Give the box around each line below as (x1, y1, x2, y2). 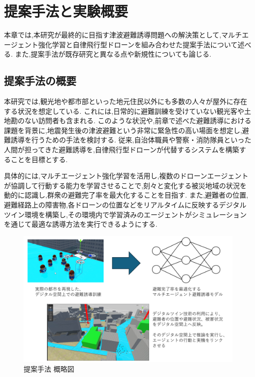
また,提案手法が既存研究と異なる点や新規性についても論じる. (15, 49, 212, 59)
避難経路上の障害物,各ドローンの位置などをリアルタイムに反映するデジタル (4, 200, 247, 210)
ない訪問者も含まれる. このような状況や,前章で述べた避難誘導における (24, 115, 252, 126)
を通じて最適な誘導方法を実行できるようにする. (4, 219, 158, 229)
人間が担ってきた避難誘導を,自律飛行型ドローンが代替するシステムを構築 (4, 144, 239, 155)
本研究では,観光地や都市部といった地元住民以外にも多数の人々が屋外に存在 (4, 96, 247, 106)
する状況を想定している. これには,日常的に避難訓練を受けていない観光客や (4, 105, 245, 116)
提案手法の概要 (4, 73, 76, 88)
